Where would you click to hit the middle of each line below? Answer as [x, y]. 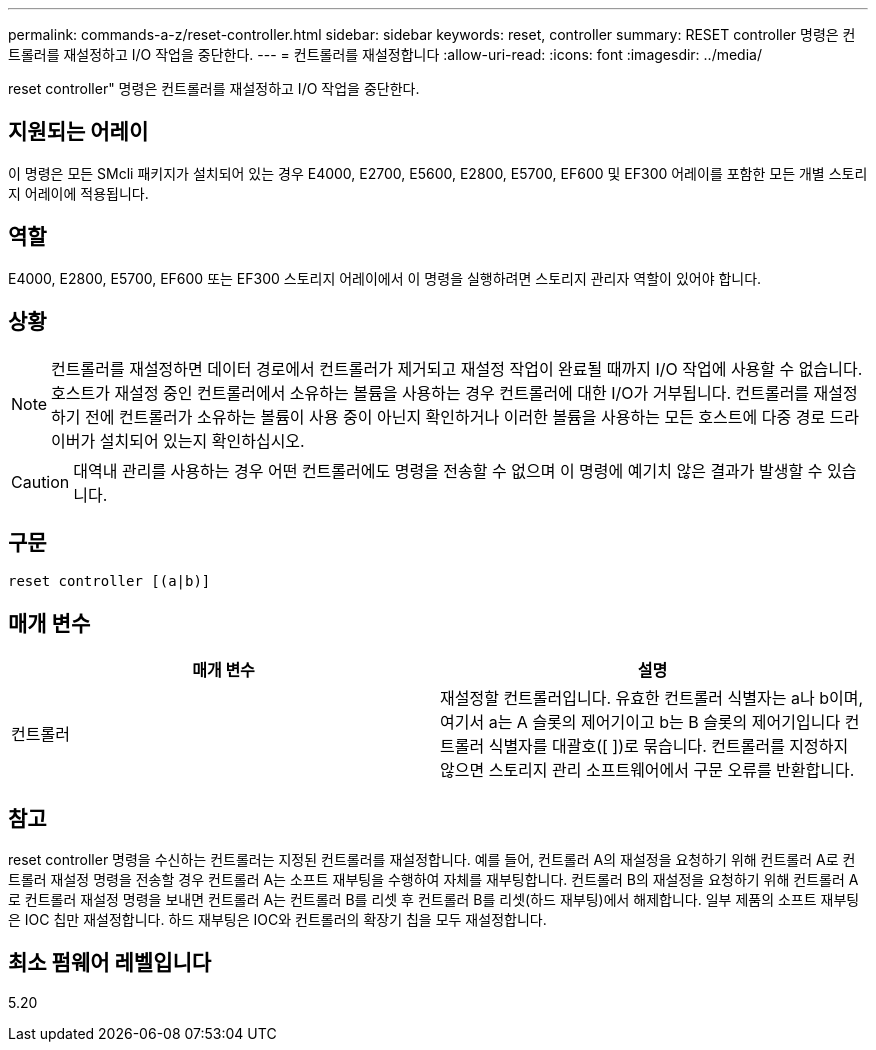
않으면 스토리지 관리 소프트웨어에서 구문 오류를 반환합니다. [647, 770]
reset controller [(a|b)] [109, 581]
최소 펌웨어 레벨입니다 [110, 963]
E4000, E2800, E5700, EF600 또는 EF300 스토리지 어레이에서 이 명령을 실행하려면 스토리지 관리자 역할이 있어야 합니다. [385, 278]
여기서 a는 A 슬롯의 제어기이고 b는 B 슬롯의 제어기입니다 [640, 722]
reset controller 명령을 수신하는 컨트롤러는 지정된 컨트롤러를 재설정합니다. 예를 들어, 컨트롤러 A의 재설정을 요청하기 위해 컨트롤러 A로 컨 [432, 860]
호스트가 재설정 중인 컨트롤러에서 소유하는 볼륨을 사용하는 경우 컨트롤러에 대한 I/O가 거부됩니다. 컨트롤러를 [430, 392]
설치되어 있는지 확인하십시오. [202, 440]
